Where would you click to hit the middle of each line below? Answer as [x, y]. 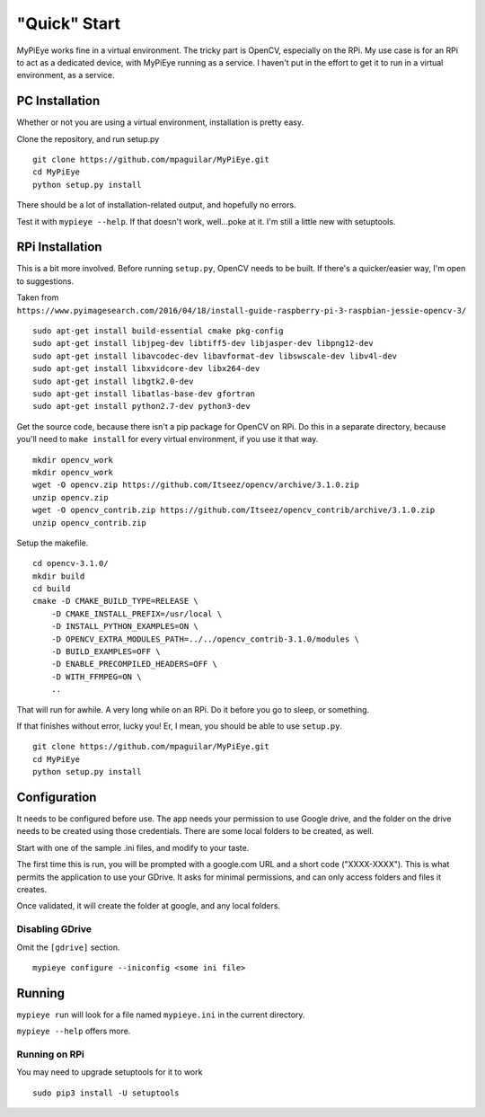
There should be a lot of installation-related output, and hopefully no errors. [156, 205]
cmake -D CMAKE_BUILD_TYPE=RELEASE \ [116, 601]
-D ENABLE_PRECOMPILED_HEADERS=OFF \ [134, 664]
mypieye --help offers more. [74, 1031]
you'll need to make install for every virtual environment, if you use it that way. [168, 439]
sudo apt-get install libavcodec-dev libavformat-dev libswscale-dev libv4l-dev [215, 356]
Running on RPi [50, 1054]
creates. [32, 890]
